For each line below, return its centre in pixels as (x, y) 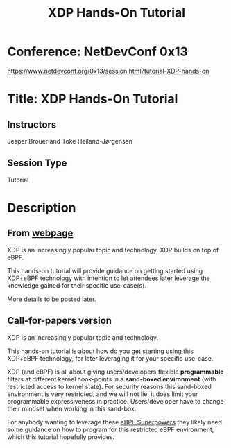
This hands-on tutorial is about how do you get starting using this (101, 351)
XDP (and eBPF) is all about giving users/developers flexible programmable (115, 372)
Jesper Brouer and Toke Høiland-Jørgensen (70, 141)
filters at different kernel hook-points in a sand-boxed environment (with (112, 379)
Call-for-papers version (60, 321)
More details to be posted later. (52, 299)
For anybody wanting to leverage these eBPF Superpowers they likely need (115, 422)
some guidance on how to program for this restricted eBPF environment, (111, 429)
